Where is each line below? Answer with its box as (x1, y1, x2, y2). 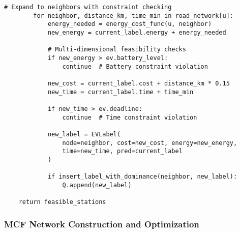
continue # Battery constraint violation (62, 63, 208, 70)
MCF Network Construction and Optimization (4, 217, 199, 230)
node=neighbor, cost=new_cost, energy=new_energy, (62, 139, 237, 147)
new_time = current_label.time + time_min (47, 88, 194, 96)
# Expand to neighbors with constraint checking (4, 4, 172, 11)
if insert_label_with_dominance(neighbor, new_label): (47, 173, 237, 181)
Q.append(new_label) (62, 181, 132, 189)
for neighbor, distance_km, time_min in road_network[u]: (33, 12, 234, 19)
